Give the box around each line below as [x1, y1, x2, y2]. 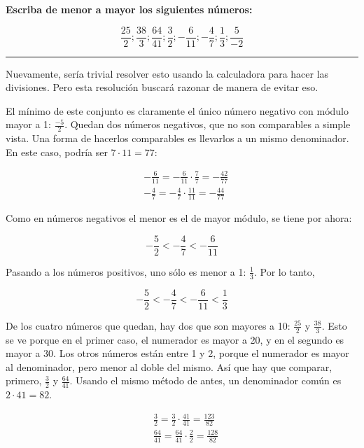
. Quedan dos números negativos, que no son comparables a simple [64, 117, 351, 132]
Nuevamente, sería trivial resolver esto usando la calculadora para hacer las [6, 66, 329, 80]
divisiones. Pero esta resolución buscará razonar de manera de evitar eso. [6, 80, 318, 94]
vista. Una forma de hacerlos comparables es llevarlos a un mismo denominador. [6, 131, 349, 146]
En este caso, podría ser [6, 144, 108, 159]
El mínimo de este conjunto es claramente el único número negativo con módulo [6, 103, 349, 118]
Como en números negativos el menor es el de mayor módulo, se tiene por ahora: [6, 211, 352, 225]
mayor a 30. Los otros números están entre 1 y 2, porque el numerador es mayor [6, 346, 349, 360]
